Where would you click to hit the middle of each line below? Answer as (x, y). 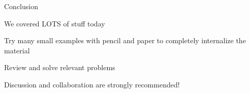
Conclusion (21, 6)
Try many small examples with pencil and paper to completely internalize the (125, 40)
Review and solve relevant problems (60, 67)
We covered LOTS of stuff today (55, 23)
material (17, 50)
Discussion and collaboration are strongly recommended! (92, 84)
